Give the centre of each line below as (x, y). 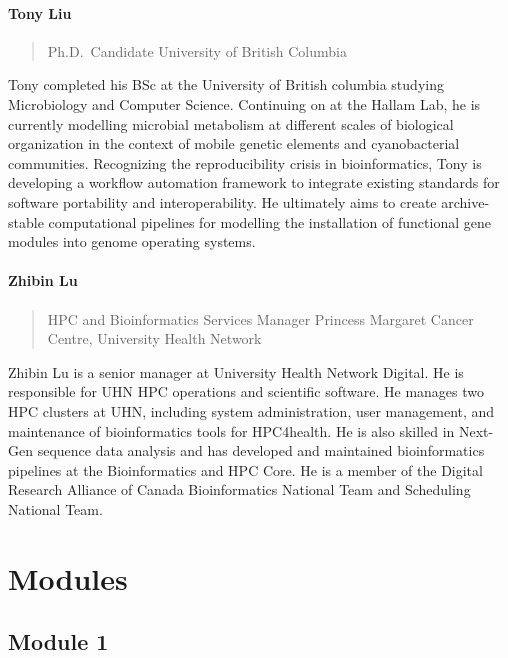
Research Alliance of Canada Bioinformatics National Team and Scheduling (239, 489)
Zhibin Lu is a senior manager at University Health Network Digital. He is (236, 371)
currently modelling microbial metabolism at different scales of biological (231, 123)
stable (26, 221)
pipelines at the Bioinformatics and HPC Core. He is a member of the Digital (245, 469)
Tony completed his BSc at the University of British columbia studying (226, 84)
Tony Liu (40, 12)
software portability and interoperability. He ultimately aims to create (222, 201)
